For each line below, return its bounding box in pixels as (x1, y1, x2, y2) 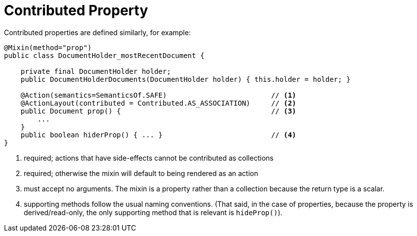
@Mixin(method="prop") (4, 43, 92, 52)
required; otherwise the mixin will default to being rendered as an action (24, 169, 259, 177)
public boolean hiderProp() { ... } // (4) (20, 130, 297, 139)
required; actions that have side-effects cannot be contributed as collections (24, 153, 274, 162)
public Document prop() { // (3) (20, 107, 297, 115)
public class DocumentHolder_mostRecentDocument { (4, 51, 205, 59)
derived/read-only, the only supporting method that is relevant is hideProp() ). (24, 208, 283, 217)
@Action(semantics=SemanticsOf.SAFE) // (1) (20, 91, 297, 99)
